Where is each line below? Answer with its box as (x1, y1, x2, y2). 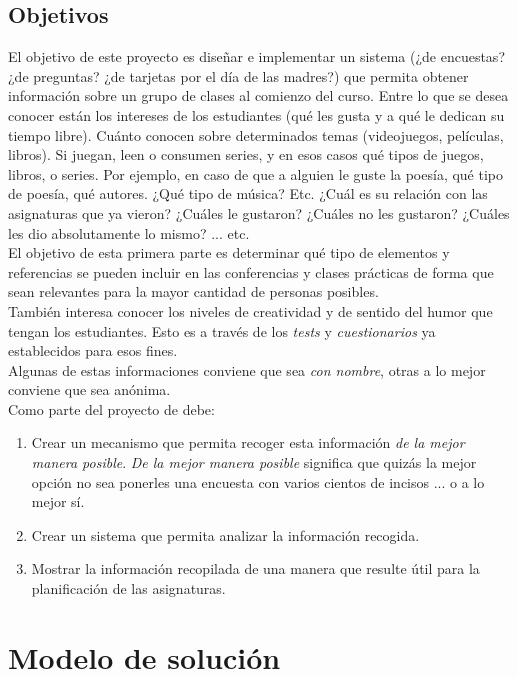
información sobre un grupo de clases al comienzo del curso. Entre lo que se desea (8, 85, 509, 106)
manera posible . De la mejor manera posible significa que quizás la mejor (31, 452, 477, 473)
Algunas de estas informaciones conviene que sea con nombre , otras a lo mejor (8, 359, 486, 380)
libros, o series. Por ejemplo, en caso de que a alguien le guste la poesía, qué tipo (8, 163, 504, 184)
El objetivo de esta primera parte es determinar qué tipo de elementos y (8, 242, 450, 263)
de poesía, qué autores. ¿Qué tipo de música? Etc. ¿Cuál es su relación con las (8, 183, 488, 204)
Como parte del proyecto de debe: (8, 398, 215, 419)
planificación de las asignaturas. (31, 578, 226, 599)
